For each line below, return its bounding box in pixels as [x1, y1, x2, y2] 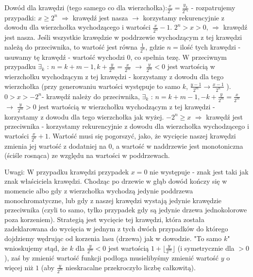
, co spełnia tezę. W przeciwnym [130, 52, 227, 62]
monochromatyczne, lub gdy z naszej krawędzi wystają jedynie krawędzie [4, 195, 222, 205]
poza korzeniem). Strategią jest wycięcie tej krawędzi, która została [4, 214, 204, 224]
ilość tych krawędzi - [180, 41, 241, 52]
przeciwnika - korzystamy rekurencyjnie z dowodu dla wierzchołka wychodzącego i [4, 121, 249, 131]
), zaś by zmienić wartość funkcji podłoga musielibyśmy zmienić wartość [4, 253, 219, 263]
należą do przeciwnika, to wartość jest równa [4, 41, 138, 52]
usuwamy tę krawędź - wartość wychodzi [4, 52, 125, 62]
